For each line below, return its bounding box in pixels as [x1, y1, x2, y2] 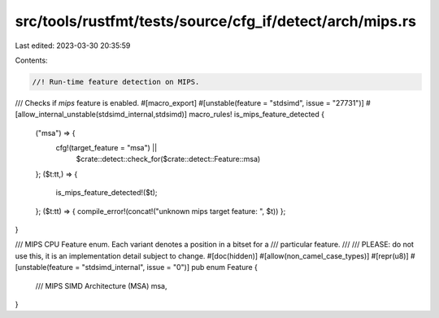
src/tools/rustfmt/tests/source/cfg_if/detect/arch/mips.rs [15, 12, 416, 30]
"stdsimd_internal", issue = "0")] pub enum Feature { [81, 263, 258, 272]
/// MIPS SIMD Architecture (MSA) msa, [35, 281, 167, 290]
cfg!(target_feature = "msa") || [55, 143, 158, 153]
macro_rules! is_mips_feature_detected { [188, 110, 325, 120]
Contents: [15, 55, 48, 65]
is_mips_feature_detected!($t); [55, 188, 158, 198]
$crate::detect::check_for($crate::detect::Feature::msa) [76, 155, 261, 164]
